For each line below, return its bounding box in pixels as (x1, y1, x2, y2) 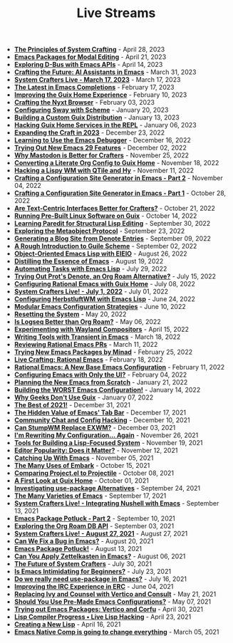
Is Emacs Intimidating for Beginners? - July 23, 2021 (14, 568, 172, 576)
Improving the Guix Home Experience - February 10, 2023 (14, 90, 187, 99)
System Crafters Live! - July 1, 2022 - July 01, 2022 (14, 287, 169, 296)
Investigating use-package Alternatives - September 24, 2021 (14, 484, 201, 493)
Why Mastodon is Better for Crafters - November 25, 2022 (14, 151, 190, 160)
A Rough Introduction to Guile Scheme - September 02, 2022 (14, 242, 197, 251)
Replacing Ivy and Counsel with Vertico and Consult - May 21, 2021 (14, 590, 217, 599)
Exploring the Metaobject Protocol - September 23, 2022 (14, 226, 185, 236)
